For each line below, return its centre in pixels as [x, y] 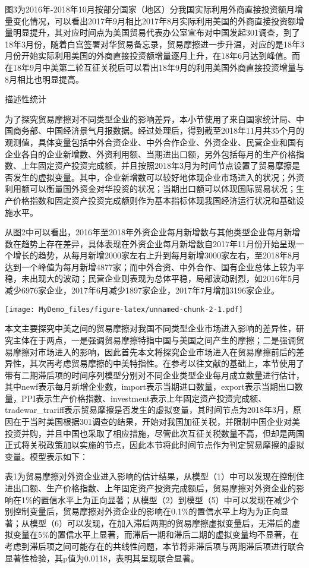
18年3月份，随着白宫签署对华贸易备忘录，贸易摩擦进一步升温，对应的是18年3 [154, 44]
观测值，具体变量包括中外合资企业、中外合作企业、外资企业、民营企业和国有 [154, 142]
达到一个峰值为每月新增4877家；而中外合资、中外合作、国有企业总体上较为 [150, 266]
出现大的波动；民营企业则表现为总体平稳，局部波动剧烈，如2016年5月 [165, 278]
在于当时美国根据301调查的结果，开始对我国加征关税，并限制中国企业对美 [156, 422]
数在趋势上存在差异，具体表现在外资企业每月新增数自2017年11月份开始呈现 [150, 243]
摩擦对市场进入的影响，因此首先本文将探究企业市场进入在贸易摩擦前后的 [154, 351]
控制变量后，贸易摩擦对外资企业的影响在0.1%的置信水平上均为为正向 [146, 511]
